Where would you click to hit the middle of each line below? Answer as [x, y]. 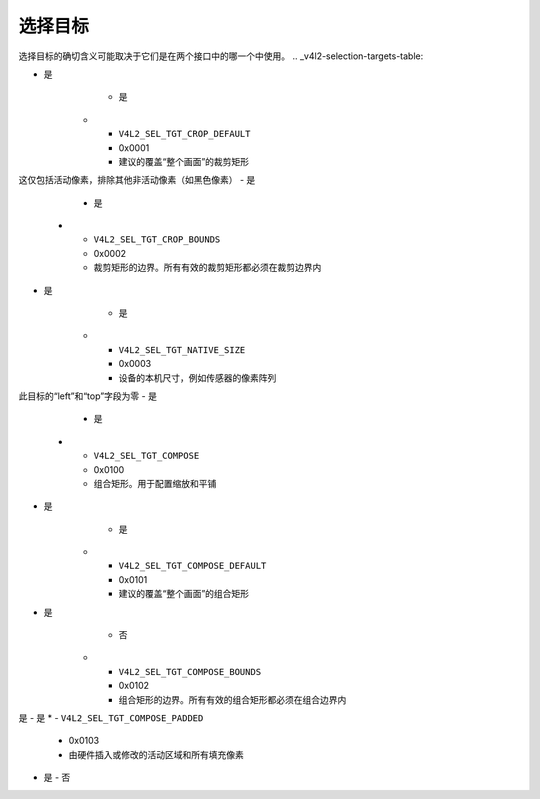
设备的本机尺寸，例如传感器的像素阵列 [197, 377]
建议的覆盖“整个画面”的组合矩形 [184, 594]
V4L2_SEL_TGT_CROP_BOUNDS [157, 239]
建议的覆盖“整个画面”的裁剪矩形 [184, 161]
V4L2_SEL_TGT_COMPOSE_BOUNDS [190, 671]
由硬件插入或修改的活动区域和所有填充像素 [156, 754]
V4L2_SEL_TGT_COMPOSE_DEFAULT [192, 566]
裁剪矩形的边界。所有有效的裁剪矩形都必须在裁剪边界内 [207, 267]
